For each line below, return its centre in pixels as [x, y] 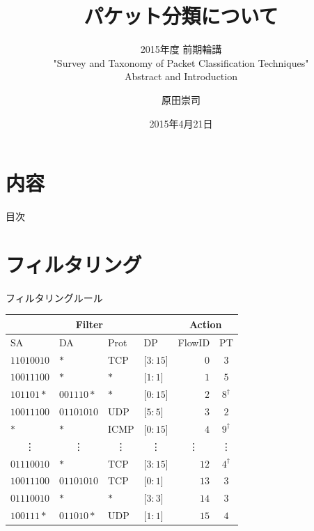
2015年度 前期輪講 [181, 49]
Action [205, 324]
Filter [89, 324]
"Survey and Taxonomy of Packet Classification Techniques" [181, 62]
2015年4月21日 [181, 123]
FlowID [194, 342]
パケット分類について [181, 16]
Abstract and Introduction [181, 76]
